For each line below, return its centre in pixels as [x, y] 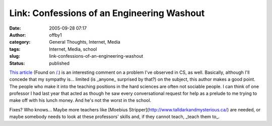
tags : [15, 49]
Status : [17, 63]
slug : [15, 56]
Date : [15, 28]
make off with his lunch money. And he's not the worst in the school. [80, 100]
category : [20, 42]
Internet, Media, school [73, 49]
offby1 [56, 35]
